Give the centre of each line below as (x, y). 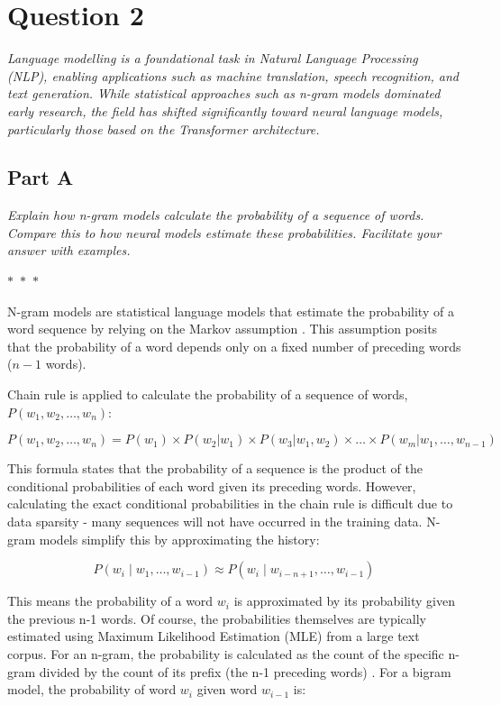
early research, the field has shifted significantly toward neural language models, (225, 110)
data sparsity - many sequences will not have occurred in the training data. (215, 522)
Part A (41, 177)
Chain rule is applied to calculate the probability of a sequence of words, (208, 394)
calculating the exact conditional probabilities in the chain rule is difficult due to (230, 504)
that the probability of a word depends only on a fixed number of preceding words (234, 346)
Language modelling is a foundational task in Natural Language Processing (213, 58)
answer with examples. (69, 250)
